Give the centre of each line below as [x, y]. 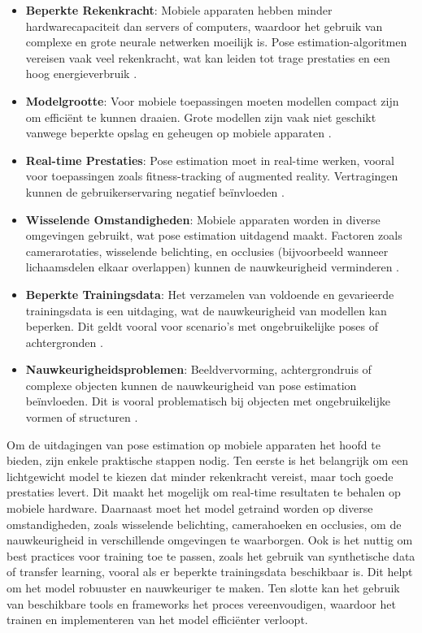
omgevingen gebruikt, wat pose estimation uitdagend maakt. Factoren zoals [214, 235]
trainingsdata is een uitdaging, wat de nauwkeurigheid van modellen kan [206, 310]
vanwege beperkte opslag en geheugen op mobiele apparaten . [178, 133]
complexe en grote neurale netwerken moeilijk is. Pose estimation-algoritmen [216, 42]
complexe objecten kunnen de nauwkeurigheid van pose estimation [191, 385]
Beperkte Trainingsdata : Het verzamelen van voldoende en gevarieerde [210, 294]
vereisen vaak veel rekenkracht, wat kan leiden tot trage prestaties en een [208, 57]
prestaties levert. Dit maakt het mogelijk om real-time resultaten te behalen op [204, 492]
